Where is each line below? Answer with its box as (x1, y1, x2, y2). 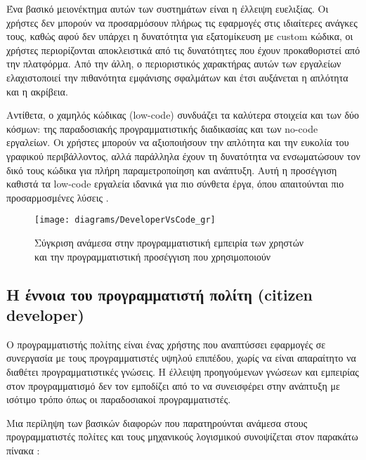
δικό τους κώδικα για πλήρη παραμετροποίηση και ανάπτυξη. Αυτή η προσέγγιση (6, 162, 337, 177)
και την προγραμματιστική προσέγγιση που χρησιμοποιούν (34, 249, 271, 263)
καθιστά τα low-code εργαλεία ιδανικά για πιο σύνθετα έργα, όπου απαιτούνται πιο (6, 176, 344, 191)
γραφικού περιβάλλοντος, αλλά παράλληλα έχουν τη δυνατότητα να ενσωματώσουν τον (6, 148, 360, 163)
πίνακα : (6, 442, 40, 457)
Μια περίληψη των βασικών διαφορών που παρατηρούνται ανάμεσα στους (6, 415, 308, 430)
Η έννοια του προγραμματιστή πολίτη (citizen (6, 283, 313, 305)
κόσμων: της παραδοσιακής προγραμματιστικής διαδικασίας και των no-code (6, 121, 318, 136)
